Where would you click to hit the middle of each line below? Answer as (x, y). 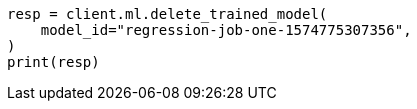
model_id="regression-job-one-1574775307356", (226, 30)
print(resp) (53, 62)
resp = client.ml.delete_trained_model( (167, 14)
